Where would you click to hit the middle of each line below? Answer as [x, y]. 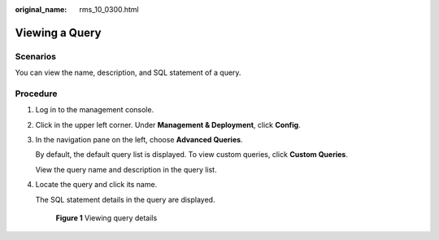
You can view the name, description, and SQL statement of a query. [128, 72]
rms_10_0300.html [109, 9]
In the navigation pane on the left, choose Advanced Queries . [139, 140]
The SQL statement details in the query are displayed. [125, 199]
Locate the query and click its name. [96, 185]
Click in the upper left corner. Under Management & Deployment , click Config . [168, 124]
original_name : [41, 9]
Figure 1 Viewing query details [106, 218]
